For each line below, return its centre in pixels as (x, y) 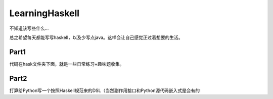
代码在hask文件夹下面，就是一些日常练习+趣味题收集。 (67, 64)
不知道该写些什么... (29, 28)
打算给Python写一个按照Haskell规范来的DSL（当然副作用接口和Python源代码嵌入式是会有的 (105, 90)
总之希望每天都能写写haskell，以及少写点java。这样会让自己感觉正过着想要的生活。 (96, 37)
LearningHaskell (44, 13)
